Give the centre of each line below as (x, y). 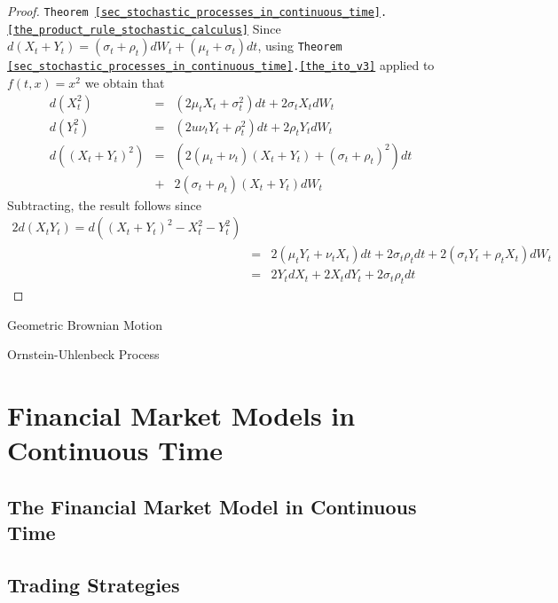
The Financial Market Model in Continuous (212, 506)
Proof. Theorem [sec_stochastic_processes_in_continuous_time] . (197, 11)
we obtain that (125, 82)
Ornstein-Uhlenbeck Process (83, 354)
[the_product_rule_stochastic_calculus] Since (144, 28)
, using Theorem (300, 46)
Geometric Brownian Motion (85, 324)
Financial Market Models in (181, 415)
